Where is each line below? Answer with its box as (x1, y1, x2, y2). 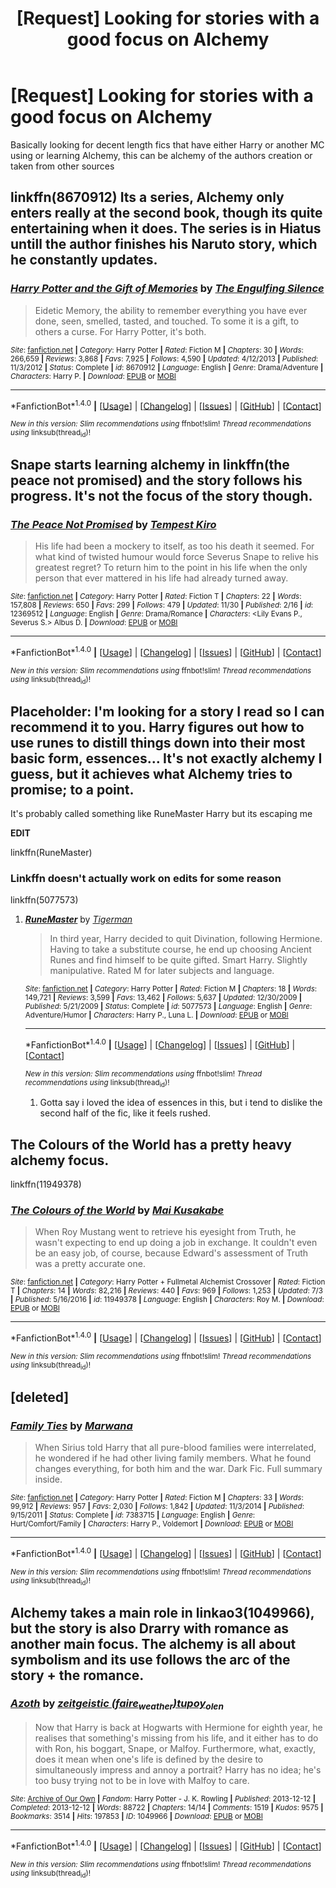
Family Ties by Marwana (10, 1418, 133, 1432)
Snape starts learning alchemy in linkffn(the (10, 457, 290, 473)
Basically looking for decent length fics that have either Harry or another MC (10, 138, 325, 151)
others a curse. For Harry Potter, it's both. (34, 325, 207, 337)
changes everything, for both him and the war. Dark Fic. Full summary (34, 1463, 323, 1475)
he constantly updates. (10, 252, 158, 269)
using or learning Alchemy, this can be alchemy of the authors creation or (10, 149, 313, 161)
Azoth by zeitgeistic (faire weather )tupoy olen (10, 1697, 224, 1712)
